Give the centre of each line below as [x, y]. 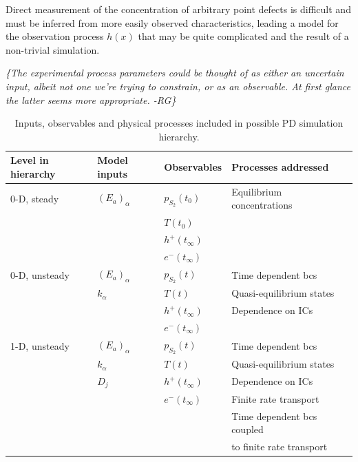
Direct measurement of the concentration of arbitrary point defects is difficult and [178, 9]
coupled [248, 429]
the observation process [55, 36]
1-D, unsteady [40, 345]
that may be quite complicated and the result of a [243, 36]
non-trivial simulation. [53, 49]
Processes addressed [280, 167]
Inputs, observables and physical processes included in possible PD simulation [179, 123]
